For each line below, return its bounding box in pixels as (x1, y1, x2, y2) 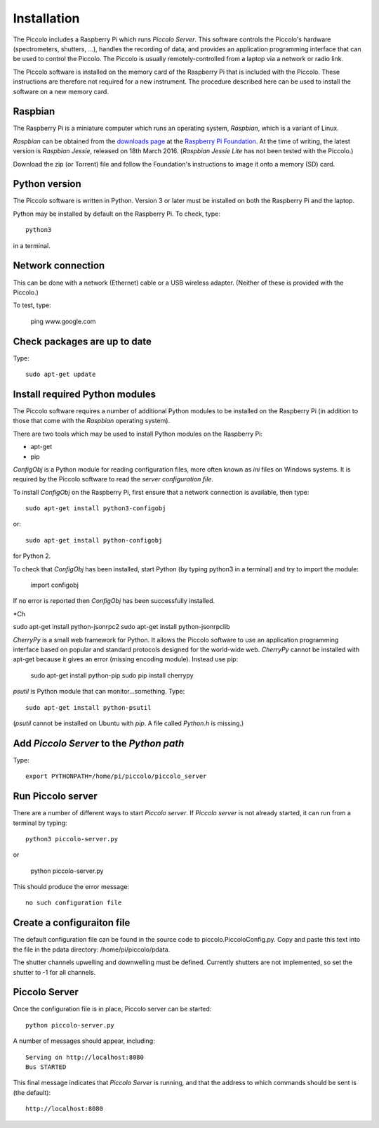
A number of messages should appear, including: (13, 1037, 155, 1045)
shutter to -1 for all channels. (13, 968, 96, 976)
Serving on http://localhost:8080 (25, 1053, 144, 1061)
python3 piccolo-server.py (25, 835, 119, 843)
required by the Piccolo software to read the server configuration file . (13, 475, 214, 484)
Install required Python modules (13, 388, 157, 400)
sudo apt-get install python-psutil (25, 704, 152, 711)
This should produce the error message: (13, 883, 130, 891)
